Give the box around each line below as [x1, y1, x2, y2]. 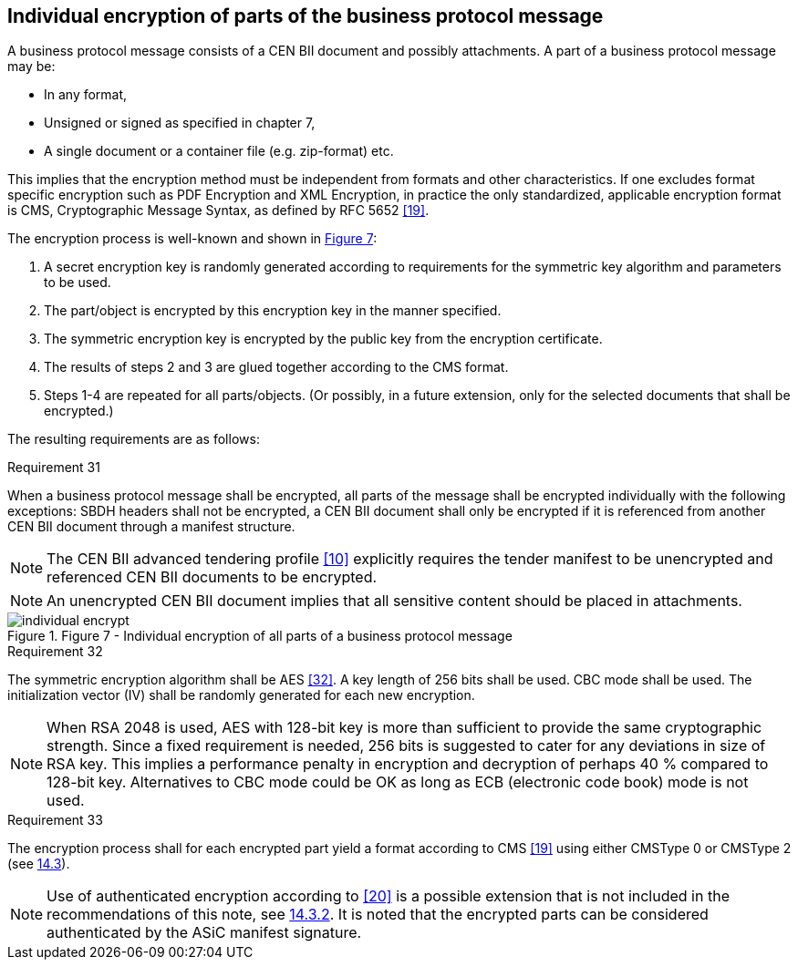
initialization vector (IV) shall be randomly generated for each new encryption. [7, 687, 475, 704]
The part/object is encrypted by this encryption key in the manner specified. [44, 303, 502, 319]
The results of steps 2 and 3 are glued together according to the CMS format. [44, 359, 509, 375]
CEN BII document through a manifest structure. [7, 519, 295, 535]
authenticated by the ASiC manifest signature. [47, 923, 362, 942]
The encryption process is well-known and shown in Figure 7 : [7, 231, 378, 247]
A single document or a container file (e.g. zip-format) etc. [44, 143, 394, 159]
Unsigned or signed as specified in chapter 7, [44, 115, 316, 131]
